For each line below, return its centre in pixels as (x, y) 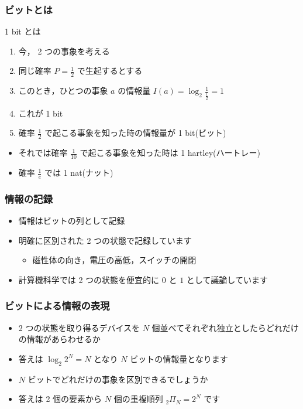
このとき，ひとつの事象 (63, 91)
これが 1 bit (41, 113)
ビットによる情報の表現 (57, 306)
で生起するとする (110, 71)
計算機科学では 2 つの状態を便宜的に (89, 279)
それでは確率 (43, 153)
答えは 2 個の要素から (60, 399)
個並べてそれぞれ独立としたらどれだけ (225, 327)
